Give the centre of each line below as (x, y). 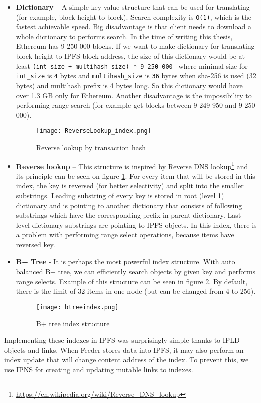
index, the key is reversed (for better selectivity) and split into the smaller (130, 185)
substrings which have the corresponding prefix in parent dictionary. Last (128, 215)
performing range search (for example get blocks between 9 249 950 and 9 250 (136, 105)
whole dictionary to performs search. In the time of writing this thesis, (124, 36)
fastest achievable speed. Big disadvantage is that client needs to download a (134, 26)
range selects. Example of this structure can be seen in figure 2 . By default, (132, 281)
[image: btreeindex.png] (77, 307)
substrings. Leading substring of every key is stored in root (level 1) (120, 195)
